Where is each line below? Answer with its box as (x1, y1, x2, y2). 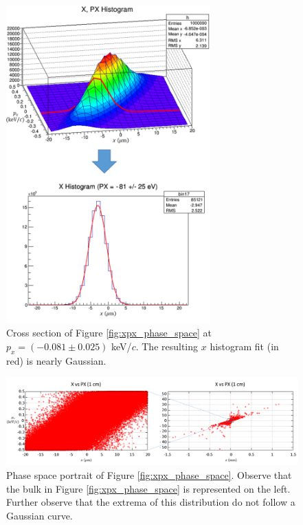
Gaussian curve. (6, 508, 73, 522)
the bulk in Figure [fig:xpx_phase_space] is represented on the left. (6, 481, 291, 495)
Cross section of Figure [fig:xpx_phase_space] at (6, 325, 212, 340)
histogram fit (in (210, 339, 279, 354)
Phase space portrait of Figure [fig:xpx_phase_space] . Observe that (6, 467, 292, 482)
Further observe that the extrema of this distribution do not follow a (6, 495, 295, 509)
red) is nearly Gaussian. (6, 353, 106, 367)
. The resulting (135, 339, 199, 354)
